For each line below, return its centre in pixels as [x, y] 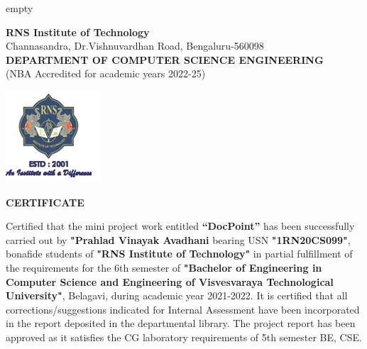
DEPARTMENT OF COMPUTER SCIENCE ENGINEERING [165, 59]
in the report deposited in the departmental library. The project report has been [181, 323]
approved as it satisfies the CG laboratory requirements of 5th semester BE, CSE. [184, 337]
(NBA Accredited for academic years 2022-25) [106, 73]
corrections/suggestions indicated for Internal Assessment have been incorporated [183, 309]
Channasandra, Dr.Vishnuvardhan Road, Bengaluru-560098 [135, 46]
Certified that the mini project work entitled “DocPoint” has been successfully [180, 226]
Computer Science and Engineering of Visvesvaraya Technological [170, 281]
